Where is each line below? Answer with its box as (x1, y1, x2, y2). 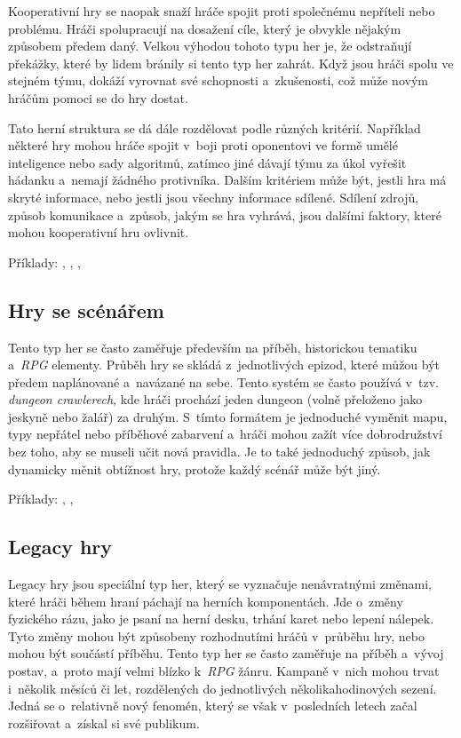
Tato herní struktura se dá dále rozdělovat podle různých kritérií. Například (8, 118, 421, 137)
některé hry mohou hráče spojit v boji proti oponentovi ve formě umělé (8, 136, 398, 155)
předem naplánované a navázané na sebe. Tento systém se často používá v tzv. (8, 372, 439, 391)
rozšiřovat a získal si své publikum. (8, 713, 200, 732)
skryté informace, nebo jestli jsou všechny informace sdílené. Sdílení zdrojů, (8, 187, 419, 206)
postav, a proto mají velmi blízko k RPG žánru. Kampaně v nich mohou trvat (8, 662, 440, 680)
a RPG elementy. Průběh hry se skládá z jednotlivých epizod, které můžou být (8, 355, 441, 374)
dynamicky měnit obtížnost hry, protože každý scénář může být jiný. (8, 459, 381, 478)
